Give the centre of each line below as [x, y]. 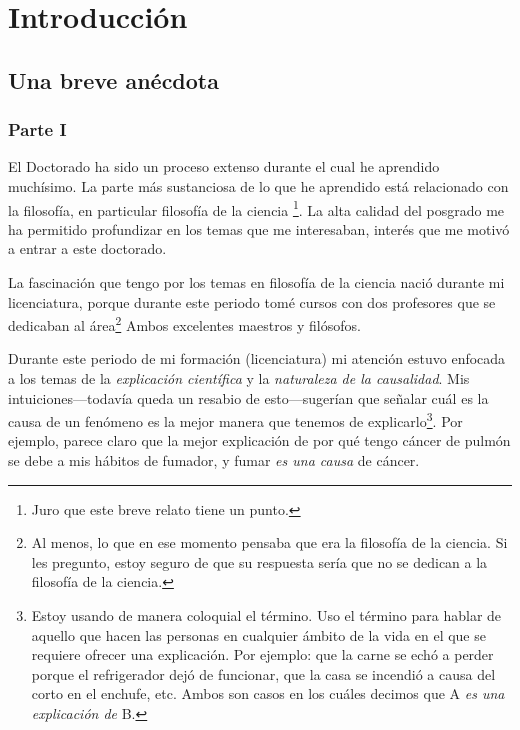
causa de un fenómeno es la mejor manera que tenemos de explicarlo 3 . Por [235, 419]
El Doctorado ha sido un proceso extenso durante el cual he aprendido [224, 166]
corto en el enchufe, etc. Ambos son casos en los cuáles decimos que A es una [268, 693]
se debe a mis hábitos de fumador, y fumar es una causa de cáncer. [214, 460]
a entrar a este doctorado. [87, 248]
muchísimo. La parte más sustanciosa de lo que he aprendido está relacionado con [258, 185]
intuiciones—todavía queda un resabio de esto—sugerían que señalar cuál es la [248, 397]
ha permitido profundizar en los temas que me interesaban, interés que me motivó [259, 228]
